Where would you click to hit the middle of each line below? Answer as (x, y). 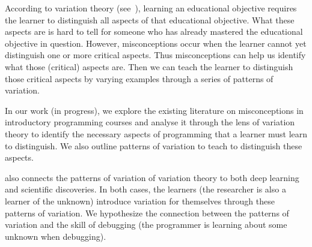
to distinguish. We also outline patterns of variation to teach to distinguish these (154, 145)
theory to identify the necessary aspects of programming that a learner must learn (156, 133)
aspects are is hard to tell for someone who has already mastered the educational (154, 31)
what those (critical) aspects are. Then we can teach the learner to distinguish (149, 66)
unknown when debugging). (56, 236)
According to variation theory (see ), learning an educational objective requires (151, 8)
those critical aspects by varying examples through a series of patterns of (139, 78)
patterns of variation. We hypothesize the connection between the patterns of (147, 213)
